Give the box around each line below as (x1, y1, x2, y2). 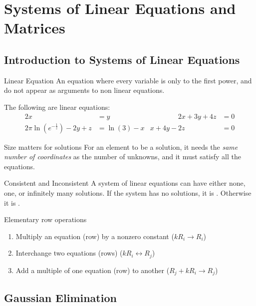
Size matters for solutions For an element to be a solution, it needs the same (4, 141, 238, 152)
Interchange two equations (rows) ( (15, 248, 123, 258)
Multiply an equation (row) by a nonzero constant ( (15, 231, 174, 241)
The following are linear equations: (4, 101, 110, 112)
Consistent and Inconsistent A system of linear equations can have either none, (4, 178, 246, 188)
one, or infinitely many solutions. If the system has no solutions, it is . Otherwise (4, 187, 252, 198)
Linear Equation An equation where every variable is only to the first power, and (4, 75, 252, 85)
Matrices (4, 17, 65, 38)
